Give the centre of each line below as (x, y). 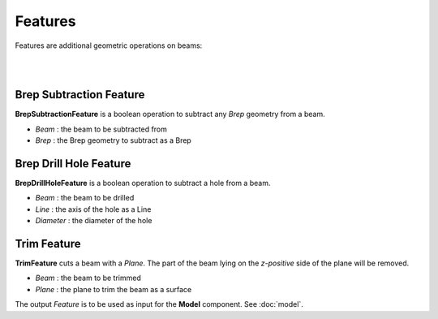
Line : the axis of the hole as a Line (93, 209)
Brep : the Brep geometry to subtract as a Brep (114, 140)
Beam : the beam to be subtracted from (101, 129)
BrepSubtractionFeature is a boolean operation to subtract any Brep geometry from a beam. (170, 114)
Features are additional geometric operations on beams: (109, 45)
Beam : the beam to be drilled (85, 198)
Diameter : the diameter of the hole (94, 221)
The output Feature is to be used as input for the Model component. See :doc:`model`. (159, 304)
